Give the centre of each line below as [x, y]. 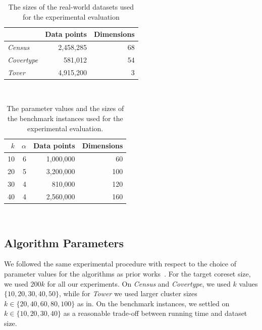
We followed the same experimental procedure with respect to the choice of [120, 264]
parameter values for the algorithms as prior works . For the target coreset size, [127, 274]
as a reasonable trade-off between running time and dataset [155, 313]
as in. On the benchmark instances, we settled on [153, 303]
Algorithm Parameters [64, 242]
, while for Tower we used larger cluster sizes [128, 293]
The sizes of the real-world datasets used [71, 7]
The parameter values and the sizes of [65, 108]
